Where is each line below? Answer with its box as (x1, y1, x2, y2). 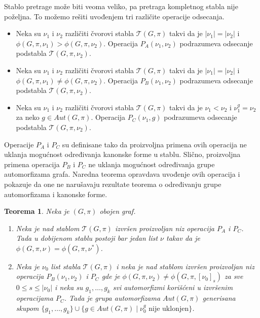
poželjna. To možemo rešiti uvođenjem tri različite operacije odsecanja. (4, 11, 225, 21)
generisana (202, 293, 236, 303)
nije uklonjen (148, 305, 189, 312)
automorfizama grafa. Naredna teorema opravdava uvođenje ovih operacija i (4, 169, 240, 179)
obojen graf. (99, 206, 136, 216)
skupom (16, 302, 39, 313)
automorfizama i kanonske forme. (4, 188, 107, 199)
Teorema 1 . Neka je (4, 206, 69, 216)
